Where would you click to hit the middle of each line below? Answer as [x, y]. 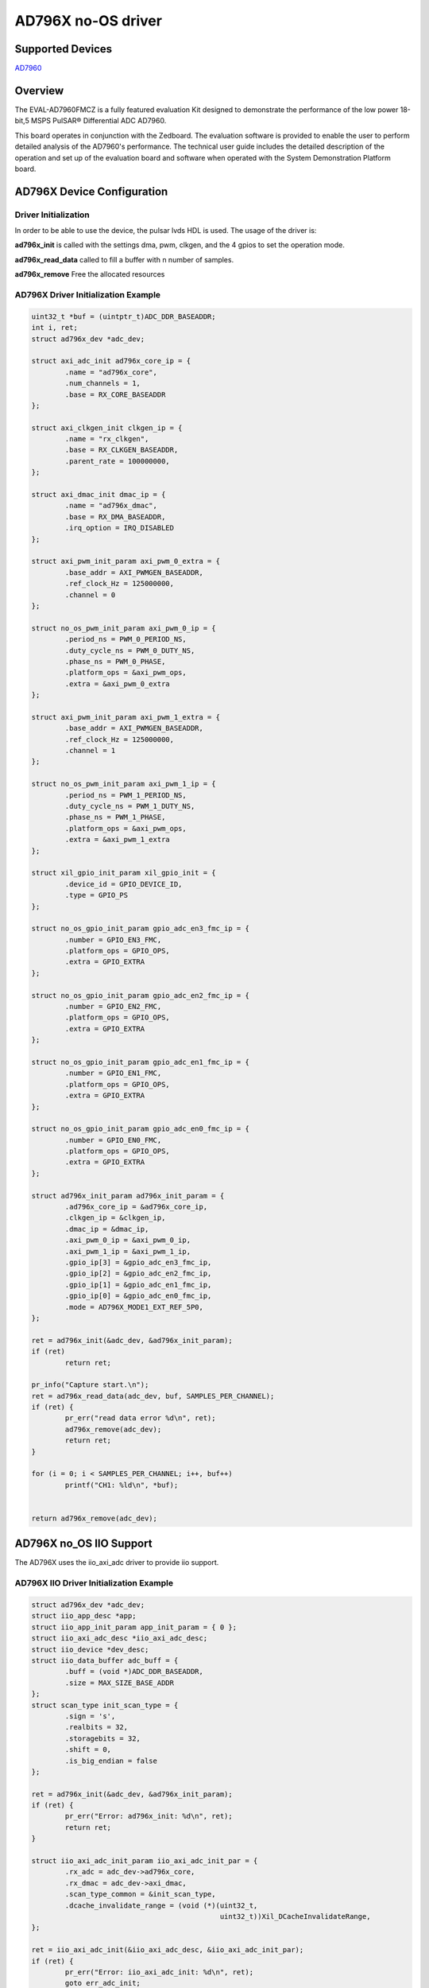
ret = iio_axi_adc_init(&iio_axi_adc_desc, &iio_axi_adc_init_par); [168, 1950]
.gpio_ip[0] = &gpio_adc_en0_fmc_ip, [138, 1296]
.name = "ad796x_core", [111, 372]
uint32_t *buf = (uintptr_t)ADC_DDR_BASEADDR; [124, 316]
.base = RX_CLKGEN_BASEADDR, [122, 450]
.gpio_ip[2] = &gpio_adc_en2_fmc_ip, [138, 1274]
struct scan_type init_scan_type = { [105, 1705]
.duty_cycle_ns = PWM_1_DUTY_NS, [130, 806]
